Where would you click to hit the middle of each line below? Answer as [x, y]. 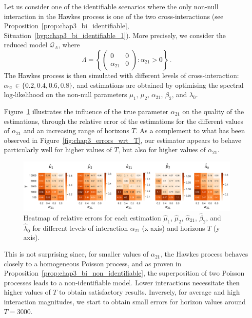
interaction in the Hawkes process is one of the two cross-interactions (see [114, 16]
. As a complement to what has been [190, 130]
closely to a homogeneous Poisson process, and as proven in [93, 263]
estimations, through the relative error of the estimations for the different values [124, 121]
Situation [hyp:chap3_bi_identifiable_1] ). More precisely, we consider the [115, 35]
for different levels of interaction [80, 228]
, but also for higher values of [162, 149]
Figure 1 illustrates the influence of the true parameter [86, 111]
